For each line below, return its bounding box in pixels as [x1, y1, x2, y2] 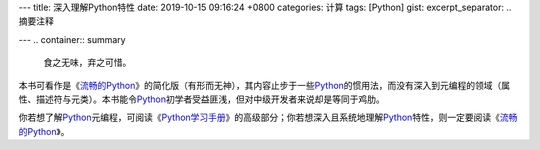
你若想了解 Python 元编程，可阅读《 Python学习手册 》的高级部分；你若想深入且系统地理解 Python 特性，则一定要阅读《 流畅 [18, 111, 518, 124]
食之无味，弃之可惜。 [43, 56, 132, 69]
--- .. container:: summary [18, 33, 126, 45]
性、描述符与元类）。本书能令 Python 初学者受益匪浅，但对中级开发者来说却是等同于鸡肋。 [18, 93, 385, 105]
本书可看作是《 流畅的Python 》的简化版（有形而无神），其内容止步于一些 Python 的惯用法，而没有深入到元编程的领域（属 [18, 79, 511, 91]
